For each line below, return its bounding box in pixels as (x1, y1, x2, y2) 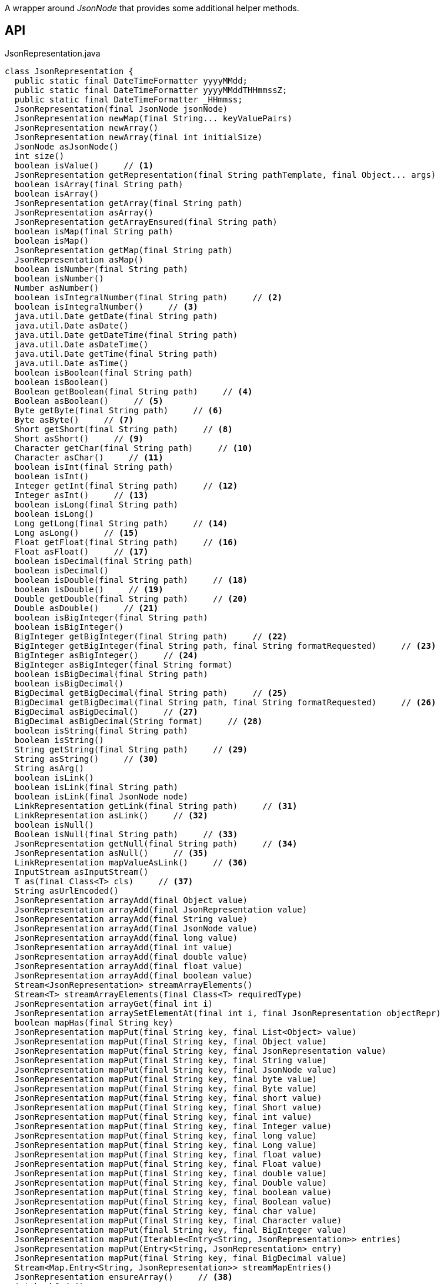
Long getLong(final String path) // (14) (14, 518, 228, 528)
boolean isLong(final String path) (14, 499, 179, 509)
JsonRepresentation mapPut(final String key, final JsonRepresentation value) (14, 1046, 387, 1056)
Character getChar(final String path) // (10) (14, 443, 253, 453)
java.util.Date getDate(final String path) (14, 311, 218, 321)
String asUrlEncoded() (14, 885, 119, 895)
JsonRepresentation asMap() (14, 254, 144, 264)
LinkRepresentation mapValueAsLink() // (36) (14, 857, 248, 867)
